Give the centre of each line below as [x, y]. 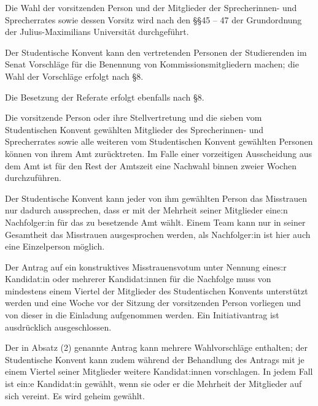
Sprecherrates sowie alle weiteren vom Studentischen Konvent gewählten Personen [159, 141]
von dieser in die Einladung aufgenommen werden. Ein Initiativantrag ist [142, 315]
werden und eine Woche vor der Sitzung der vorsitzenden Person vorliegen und [153, 303]
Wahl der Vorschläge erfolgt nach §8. [74, 76]
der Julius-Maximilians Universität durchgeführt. [97, 32]
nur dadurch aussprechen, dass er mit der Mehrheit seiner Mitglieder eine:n [146, 210]
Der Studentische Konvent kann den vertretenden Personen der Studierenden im [156, 52]
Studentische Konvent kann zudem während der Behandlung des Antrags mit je [155, 359]
